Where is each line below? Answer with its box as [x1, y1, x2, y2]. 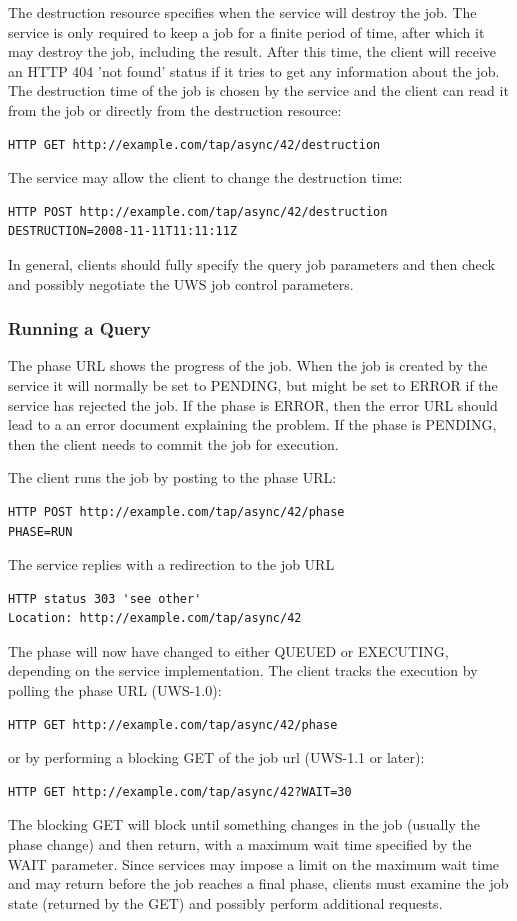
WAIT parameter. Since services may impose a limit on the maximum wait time [8, 853, 500, 874]
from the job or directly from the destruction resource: [8, 99, 342, 120]
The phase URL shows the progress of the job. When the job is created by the [8, 355, 488, 376]
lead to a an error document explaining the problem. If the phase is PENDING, [8, 414, 497, 435]
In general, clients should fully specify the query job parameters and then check [8, 253, 495, 274]
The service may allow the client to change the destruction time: [8, 167, 403, 188]
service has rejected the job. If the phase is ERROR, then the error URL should [8, 394, 498, 415]
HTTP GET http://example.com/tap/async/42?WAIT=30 [8, 784, 352, 799]
